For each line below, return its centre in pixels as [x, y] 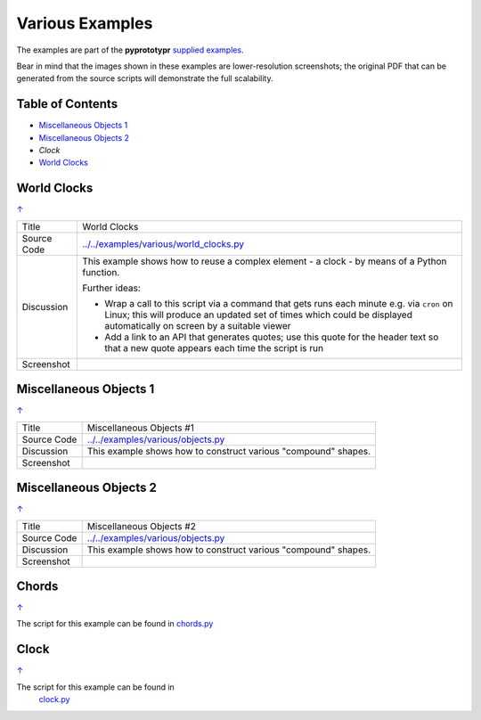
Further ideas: [111, 288]
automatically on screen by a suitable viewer [197, 325]
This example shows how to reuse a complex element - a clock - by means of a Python [264, 261]
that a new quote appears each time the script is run [214, 348]
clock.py [54, 700]
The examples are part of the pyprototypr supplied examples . [130, 50]
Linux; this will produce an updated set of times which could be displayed [258, 315]
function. [101, 272]
